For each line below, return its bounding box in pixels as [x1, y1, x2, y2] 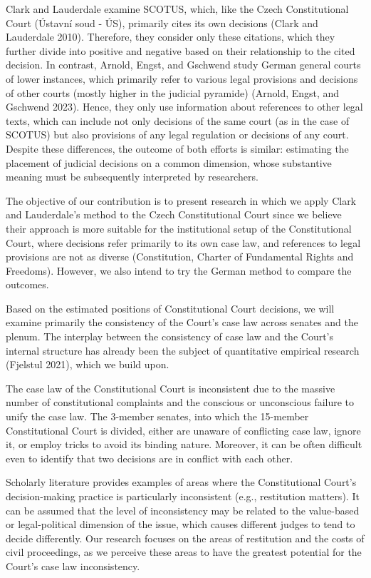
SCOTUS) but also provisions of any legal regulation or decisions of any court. [6, 127, 349, 142]
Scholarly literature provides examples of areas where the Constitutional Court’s [6, 475, 357, 490]
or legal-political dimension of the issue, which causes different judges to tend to [6, 517, 355, 532]
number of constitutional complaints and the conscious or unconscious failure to [6, 395, 355, 410]
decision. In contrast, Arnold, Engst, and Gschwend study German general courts [6, 57, 361, 72]
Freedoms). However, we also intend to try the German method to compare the [6, 263, 352, 278]
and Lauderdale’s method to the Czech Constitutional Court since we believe [6, 207, 342, 222]
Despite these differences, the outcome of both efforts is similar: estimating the [6, 141, 349, 156]
